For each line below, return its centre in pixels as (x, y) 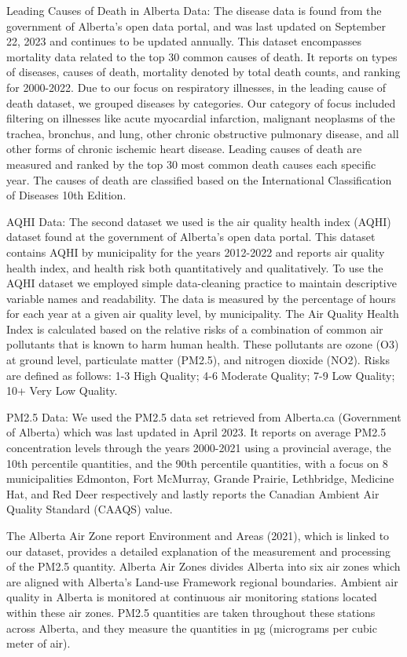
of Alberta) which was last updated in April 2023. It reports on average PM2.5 (196, 432)
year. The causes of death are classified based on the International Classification (199, 179)
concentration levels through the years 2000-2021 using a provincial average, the (199, 448)
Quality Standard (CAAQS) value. (90, 509)
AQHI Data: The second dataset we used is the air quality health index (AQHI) (199, 221)
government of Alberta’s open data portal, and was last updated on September (196, 26)
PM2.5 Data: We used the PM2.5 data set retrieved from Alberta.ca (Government (204, 416)
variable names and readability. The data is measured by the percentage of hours (201, 298)
